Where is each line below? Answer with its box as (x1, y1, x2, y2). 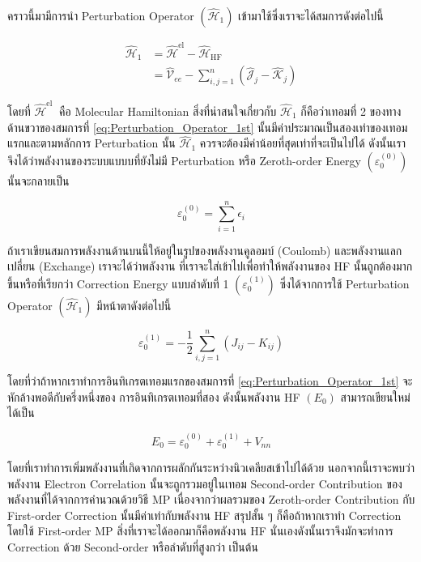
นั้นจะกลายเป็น (7, 172, 70, 189)
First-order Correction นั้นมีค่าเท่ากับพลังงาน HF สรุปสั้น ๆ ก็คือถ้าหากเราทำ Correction (7, 506, 402, 523)
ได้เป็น (7, 404, 35, 421)
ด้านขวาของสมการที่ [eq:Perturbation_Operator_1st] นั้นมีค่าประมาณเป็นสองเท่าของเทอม (7, 118, 408, 135)
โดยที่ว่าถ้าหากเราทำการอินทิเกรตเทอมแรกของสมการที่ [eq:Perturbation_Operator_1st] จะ (7, 372, 413, 389)
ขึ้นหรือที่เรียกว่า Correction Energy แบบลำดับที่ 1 (7, 275, 229, 292)
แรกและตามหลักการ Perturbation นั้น (7, 134, 176, 151)
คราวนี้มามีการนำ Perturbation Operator (7, 7, 194, 23)
